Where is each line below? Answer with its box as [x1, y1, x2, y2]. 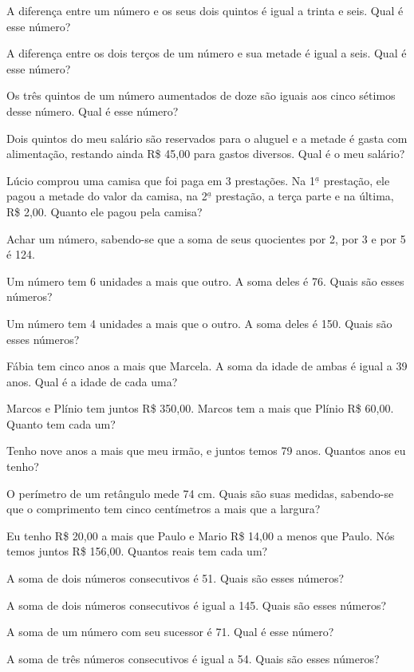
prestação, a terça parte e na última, [215, 188, 394, 204]
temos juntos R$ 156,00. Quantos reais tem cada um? [6, 543, 268, 559]
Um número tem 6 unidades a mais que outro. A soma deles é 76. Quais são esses [6, 272, 404, 289]
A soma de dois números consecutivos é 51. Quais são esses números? [6, 570, 345, 587]
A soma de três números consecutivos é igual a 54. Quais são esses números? [6, 650, 380, 666]
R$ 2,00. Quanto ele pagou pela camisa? [6, 203, 203, 219]
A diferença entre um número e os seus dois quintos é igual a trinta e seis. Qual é [6, 2, 404, 18]
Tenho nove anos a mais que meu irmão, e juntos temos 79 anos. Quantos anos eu [6, 442, 406, 459]
